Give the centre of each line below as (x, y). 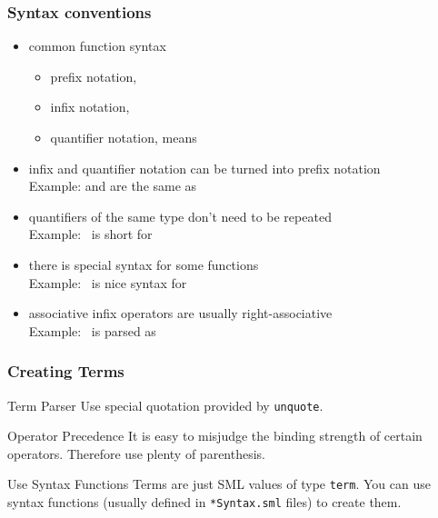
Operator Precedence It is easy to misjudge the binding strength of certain (215, 436)
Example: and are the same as (113, 186)
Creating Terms (66, 371)
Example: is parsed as (92, 330)
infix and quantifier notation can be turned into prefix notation (204, 168)
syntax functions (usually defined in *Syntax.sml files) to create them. (204, 502)
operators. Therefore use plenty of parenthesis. (137, 453)
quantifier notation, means (124, 137)
